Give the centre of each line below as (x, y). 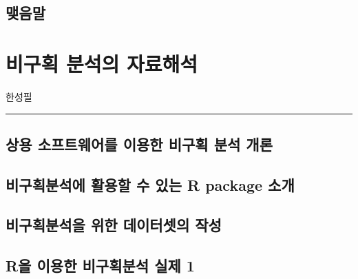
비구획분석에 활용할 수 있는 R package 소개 (150, 184)
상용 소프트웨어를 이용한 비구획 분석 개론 (139, 144)
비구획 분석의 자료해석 (102, 63)
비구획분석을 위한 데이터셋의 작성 (114, 225)
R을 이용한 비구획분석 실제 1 (100, 266)
